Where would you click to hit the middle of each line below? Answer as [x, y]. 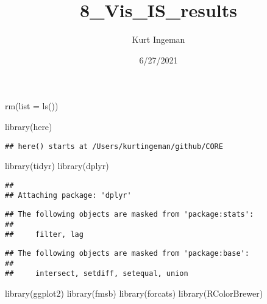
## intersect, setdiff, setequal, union [97, 274]
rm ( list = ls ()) [32, 106]
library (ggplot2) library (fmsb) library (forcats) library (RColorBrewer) [134, 293]
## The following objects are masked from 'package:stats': [130, 215]
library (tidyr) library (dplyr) [57, 166]
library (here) [29, 126]
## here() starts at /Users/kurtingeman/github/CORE [114, 146]
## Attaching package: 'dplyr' [68, 196]
